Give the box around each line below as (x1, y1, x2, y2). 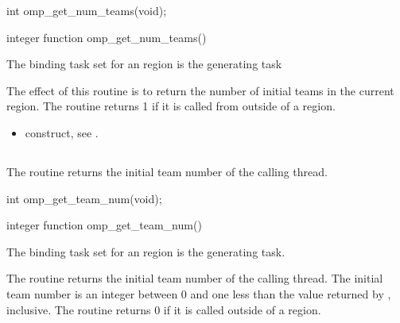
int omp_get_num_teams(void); (6, 2, 167, 18)
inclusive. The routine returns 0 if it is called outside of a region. (6, 301, 321, 317)
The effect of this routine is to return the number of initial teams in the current (6, 82, 394, 98)
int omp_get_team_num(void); (6, 190, 162, 206)
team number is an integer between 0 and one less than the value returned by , (6, 285, 391, 302)
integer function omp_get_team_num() (6, 217, 202, 233)
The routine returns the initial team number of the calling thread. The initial (6, 270, 383, 286)
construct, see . (25, 124, 99, 140)
